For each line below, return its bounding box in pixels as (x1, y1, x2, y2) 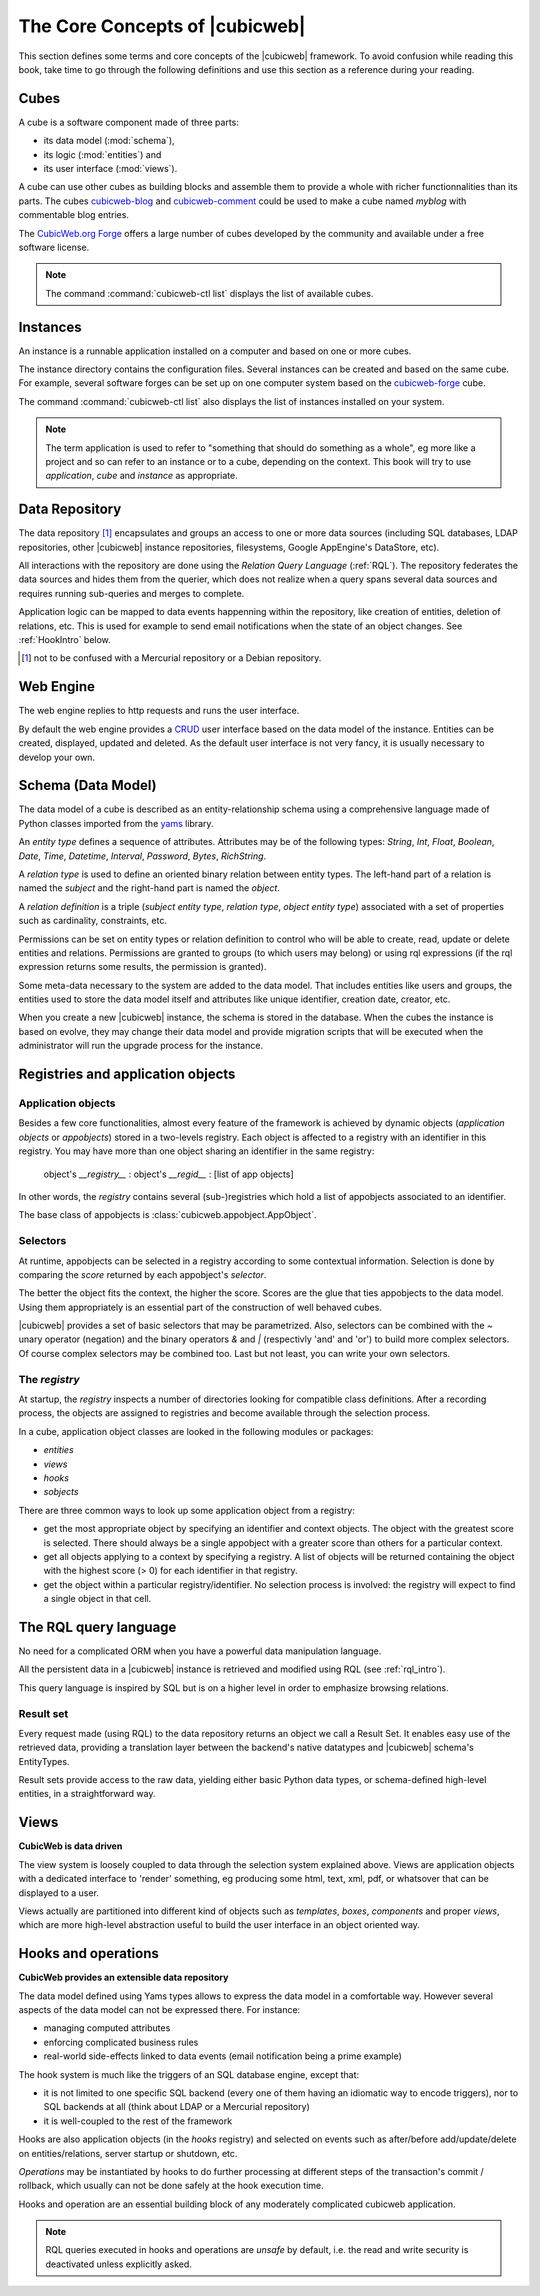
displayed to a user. (18, 1886, 100, 1899)
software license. (18, 241, 90, 253)
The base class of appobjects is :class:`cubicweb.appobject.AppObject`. (18, 1209, 317, 1221)
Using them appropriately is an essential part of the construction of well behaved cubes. (18, 1301, 382, 1313)
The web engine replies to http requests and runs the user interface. (18, 705, 300, 717)
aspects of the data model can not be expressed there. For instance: (18, 2004, 301, 2016)
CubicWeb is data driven (18, 1840, 123, 1852)
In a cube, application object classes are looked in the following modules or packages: (18, 1425, 374, 1437)
